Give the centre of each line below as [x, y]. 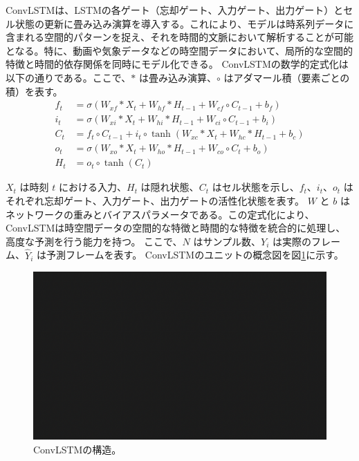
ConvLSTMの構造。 [77, 449]
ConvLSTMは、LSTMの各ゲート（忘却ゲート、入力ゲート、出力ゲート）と [175, 10]
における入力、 [92, 187]
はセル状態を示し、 [256, 187]
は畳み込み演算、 [177, 77]
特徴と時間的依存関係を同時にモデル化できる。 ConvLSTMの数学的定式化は [177, 64]
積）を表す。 [34, 91]
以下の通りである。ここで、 [68, 77]
